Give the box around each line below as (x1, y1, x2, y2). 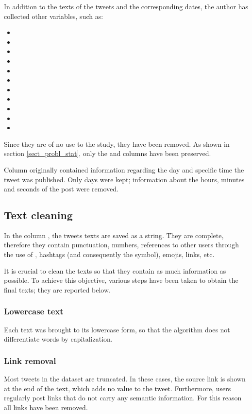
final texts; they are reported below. (4, 284, 111, 294)
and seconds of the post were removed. (4, 184, 118, 194)
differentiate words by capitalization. (4, 334, 113, 344)
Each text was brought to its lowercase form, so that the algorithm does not (4, 324, 230, 334)
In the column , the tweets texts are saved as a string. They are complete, (4, 230, 224, 240)
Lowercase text (4, 305, 64, 317)
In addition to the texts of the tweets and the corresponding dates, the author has (4, 1, 248, 11)
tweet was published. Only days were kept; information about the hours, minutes (4, 174, 245, 184)
